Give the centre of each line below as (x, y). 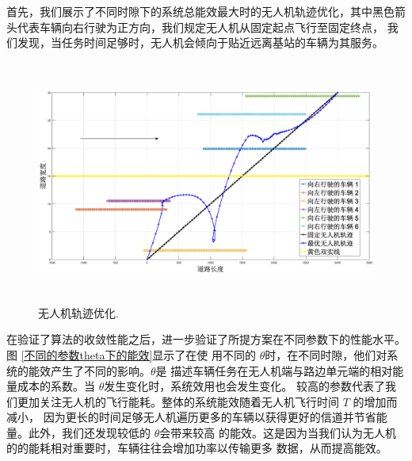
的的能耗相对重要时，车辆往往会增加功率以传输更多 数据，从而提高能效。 (197, 448)
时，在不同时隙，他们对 (326, 354)
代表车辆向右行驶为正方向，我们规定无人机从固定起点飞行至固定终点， (200, 27)
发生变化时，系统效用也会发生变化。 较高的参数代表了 (244, 386)
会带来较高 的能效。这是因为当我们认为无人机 (278, 432)
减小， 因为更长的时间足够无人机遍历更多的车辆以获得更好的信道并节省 (191, 417)
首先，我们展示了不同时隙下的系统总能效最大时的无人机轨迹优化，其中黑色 (200, 11)
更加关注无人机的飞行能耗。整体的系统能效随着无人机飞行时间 (178, 401)
